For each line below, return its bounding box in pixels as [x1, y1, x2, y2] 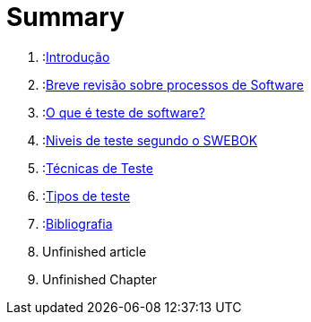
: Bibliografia [42, 215, 113, 231]
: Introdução [42, 48, 110, 65]
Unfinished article [42, 243, 147, 259]
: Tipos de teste [42, 187, 131, 204]
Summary [6, 2, 125, 32]
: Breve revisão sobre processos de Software [42, 76, 304, 92]
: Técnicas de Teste [42, 160, 153, 176]
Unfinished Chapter [42, 271, 158, 287]
